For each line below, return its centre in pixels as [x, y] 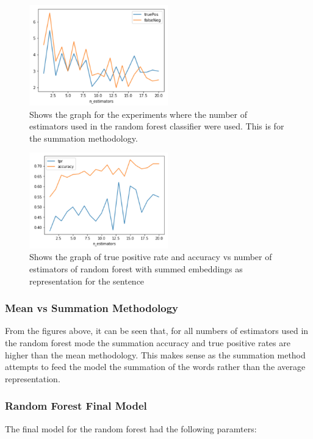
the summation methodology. [84, 138]
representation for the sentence [87, 281]
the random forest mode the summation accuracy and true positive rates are [148, 343]
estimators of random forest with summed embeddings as [136, 269]
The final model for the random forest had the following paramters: [131, 428]
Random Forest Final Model [76, 406]
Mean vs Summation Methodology [92, 308]
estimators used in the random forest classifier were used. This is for [157, 126]
